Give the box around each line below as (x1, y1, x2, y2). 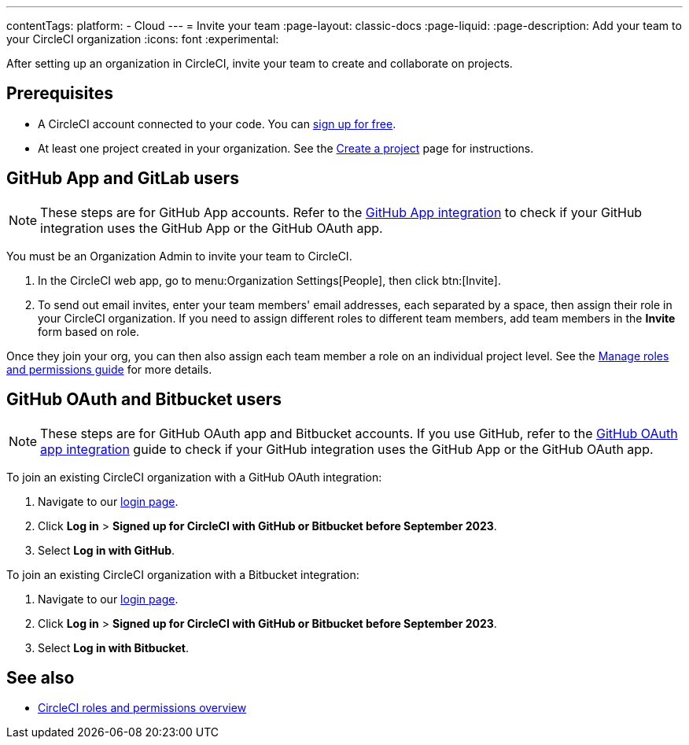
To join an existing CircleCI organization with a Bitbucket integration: (6, 567, 359, 581)
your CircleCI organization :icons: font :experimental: (6, 32, 279, 46)
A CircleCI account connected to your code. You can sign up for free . (38, 116, 396, 131)
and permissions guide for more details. (6, 362, 212, 376)
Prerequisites (6, 83, 113, 104)
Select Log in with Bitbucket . (38, 640, 189, 655)
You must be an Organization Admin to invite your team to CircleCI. (6, 249, 352, 263)
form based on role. (38, 324, 140, 338)
